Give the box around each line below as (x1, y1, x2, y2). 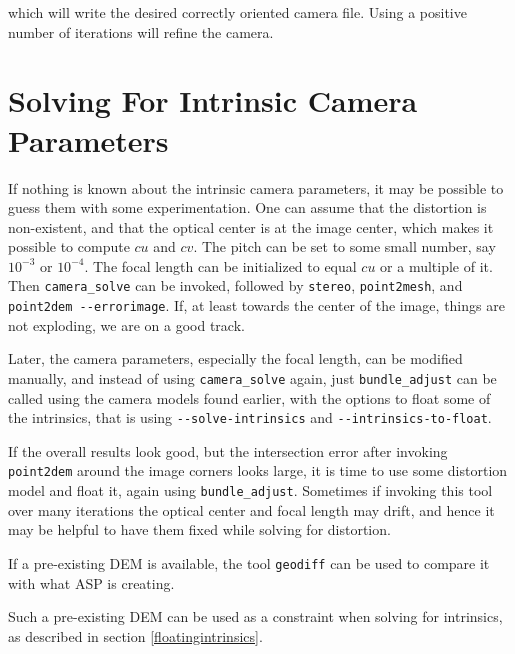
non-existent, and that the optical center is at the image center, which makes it (8, 216, 494, 237)
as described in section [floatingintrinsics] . (8, 625, 263, 646)
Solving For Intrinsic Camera (8, 80, 418, 121)
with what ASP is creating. (8, 572, 175, 593)
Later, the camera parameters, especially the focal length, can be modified (8, 348, 463, 369)
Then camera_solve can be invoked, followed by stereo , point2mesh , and (8, 275, 463, 296)
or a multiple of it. (380, 255, 493, 276)
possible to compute (8, 236, 130, 257)
